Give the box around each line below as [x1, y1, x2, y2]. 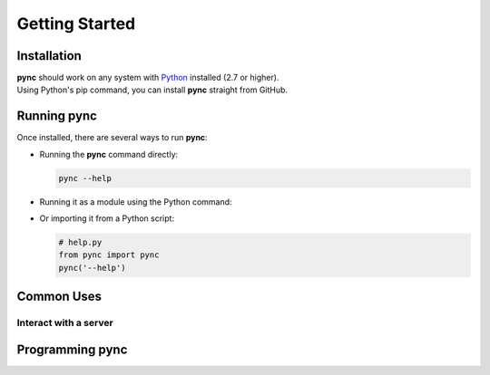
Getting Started [16, 14, 136, 34]
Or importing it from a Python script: [39, 213, 175, 224]
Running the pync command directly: [39, 149, 179, 159]
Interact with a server [16, 317, 113, 330]
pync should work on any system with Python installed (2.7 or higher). [16, 72, 279, 83]
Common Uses [16, 289, 103, 304]
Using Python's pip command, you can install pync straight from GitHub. [16, 84, 289, 95]
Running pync [16, 109, 97, 124]
